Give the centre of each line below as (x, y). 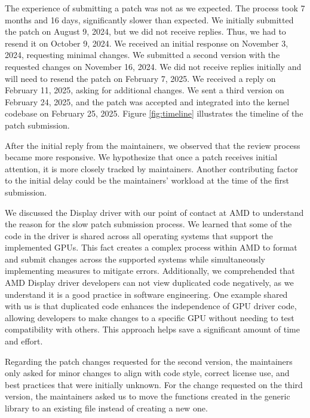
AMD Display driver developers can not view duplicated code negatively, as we (149, 283)
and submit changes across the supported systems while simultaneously (135, 259)
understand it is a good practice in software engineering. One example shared (146, 294)
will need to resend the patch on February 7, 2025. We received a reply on (140, 78)
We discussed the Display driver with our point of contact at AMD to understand (154, 212)
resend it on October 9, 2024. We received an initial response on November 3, (147, 43)
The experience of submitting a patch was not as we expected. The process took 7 (155, 8)
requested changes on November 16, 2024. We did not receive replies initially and (153, 66)
